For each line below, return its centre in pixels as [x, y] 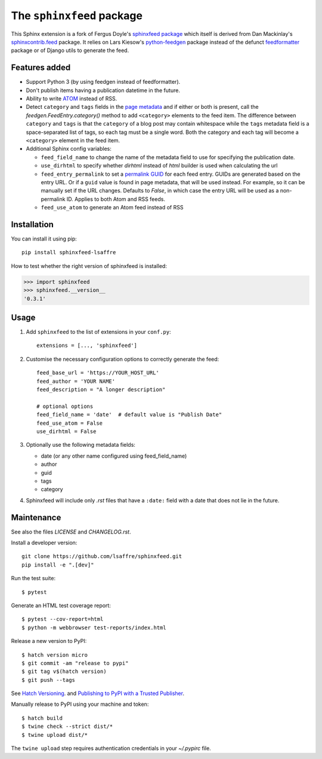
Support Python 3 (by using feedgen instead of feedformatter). [103, 82]
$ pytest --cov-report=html [63, 619]
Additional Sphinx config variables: [69, 149]
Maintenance [36, 517]
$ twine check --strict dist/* [67, 726]
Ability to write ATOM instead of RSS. [72, 99]
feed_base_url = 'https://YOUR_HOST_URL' [98, 373]
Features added [41, 68]
